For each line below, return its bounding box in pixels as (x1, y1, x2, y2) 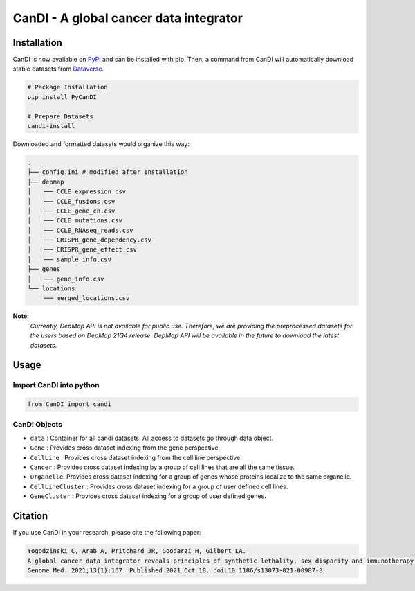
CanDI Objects (12, 419, 62, 429)
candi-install (27, 122, 75, 130)
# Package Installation (27, 83, 109, 91)
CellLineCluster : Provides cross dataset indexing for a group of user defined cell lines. (30, 482, 288, 491)
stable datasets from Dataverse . (12, 64, 104, 73)
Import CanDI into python (12, 380, 100, 390)
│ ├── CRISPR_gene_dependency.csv (27, 236, 152, 244)
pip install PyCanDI (27, 93, 97, 100)
